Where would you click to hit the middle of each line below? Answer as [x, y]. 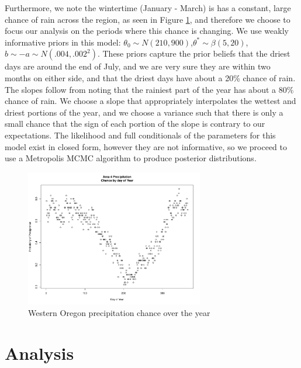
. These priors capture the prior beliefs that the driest [194, 53]
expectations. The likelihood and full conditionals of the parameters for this [140, 135]
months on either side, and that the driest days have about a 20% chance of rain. [150, 77]
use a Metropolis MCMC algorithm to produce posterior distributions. [131, 158]
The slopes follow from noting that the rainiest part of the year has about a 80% [149, 89]
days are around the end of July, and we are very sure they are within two [138, 66]
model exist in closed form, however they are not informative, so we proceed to [146, 146]
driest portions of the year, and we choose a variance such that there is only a [144, 112]
